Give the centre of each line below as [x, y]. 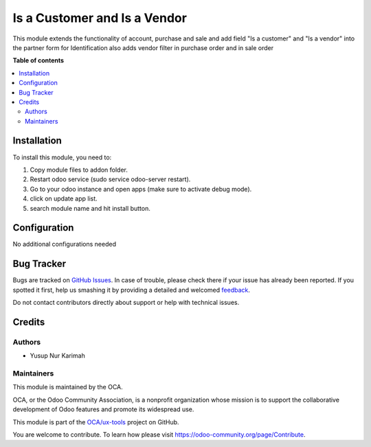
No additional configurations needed [65, 244]
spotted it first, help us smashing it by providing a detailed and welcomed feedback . [132, 290]
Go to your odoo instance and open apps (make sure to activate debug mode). [141, 189]
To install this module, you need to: [62, 157]
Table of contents [38, 60]
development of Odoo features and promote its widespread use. [103, 409]
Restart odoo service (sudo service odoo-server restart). [110, 179]
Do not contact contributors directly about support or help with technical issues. [126, 303]
